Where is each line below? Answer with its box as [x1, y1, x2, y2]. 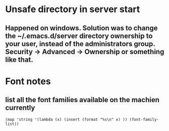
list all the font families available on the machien [5, 96, 160, 104]
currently [5, 104, 35, 112]
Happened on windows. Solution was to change [5, 24, 158, 32]
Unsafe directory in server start [5, 4, 140, 15]
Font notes [5, 75, 51, 87]
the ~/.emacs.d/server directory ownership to [5, 31, 153, 40]
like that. [5, 55, 34, 64]
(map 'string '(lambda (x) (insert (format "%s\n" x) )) [5, 117, 128, 122]
